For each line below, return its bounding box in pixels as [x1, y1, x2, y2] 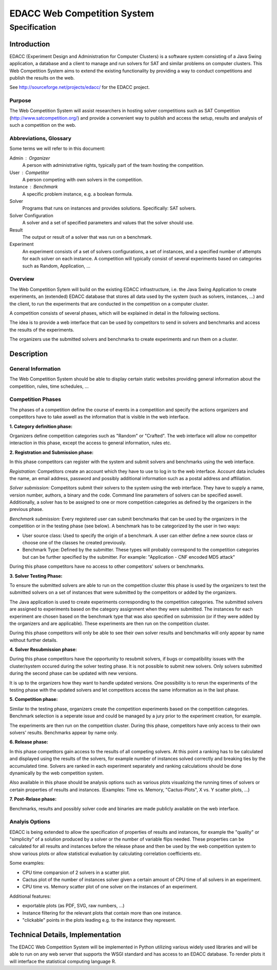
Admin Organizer [9, 155, 50, 161]
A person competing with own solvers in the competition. [22, 176, 143, 182]
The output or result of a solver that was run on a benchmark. [22, 234, 152, 240]
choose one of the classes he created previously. [22, 540, 127, 546]
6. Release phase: [9, 739, 49, 745]
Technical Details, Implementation [9, 930, 122, 939]
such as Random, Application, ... [22, 262, 91, 269]
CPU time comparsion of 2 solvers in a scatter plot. [22, 869, 130, 876]
